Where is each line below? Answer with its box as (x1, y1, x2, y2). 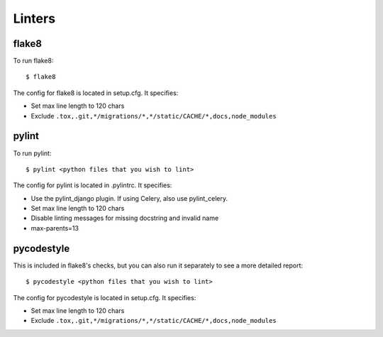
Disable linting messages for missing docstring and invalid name (30, 214, 219, 223)
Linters (13, 11, 56, 26)
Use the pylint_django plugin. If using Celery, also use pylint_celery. (30, 194, 228, 202)
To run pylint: (13, 149, 52, 158)
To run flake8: (13, 57, 54, 65)
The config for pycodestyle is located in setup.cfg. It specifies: (13, 293, 196, 302)
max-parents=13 (30, 223, 79, 232)
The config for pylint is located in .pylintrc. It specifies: (13, 181, 172, 189)
